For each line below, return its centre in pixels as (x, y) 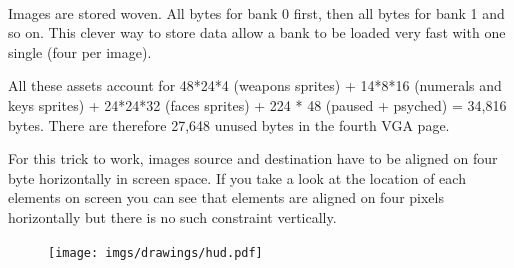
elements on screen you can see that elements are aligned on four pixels (226, 197)
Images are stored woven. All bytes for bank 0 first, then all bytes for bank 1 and (256, 12)
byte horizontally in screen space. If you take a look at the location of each (237, 177)
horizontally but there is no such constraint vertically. (172, 216)
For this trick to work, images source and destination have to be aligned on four (253, 158)
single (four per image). (80, 51)
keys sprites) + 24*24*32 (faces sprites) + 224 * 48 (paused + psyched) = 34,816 (257, 104)
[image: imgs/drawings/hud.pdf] (155, 252)
